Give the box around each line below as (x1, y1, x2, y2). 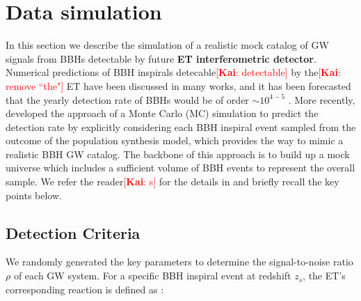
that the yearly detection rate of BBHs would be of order (6, 92, 249, 107)
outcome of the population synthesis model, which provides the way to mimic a (6, 133, 344, 148)
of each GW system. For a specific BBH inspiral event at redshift (13, 268, 291, 283)
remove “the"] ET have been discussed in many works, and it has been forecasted (6, 78, 351, 93)
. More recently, (288, 92, 355, 107)
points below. (6, 187, 62, 202)
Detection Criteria (6, 222, 141, 243)
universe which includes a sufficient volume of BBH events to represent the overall (6, 160, 355, 175)
